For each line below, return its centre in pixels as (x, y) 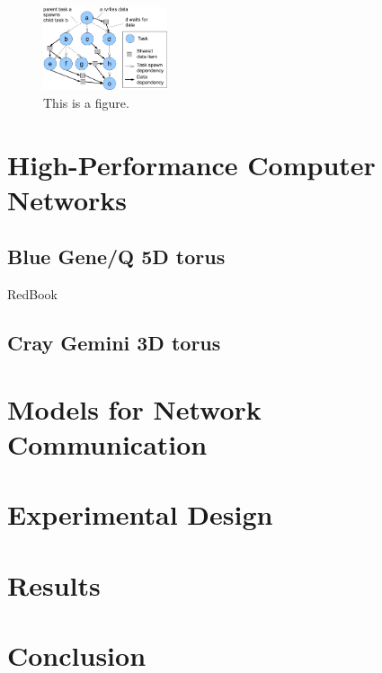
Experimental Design (140, 514)
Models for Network (134, 408)
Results (54, 584)
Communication (107, 443)
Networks (67, 199)
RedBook (32, 294)
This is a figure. (86, 102)
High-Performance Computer (191, 164)
